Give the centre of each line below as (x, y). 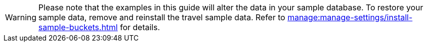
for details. (140, 27)
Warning (21, 17)
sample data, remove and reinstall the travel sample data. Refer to (162, 17)
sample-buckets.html (78, 27)
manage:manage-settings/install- (350, 17)
